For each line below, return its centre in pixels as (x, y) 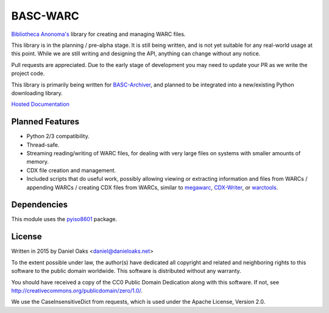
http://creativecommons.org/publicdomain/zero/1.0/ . (77, 290)
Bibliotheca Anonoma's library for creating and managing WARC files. (98, 34)
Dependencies (40, 205)
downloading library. (37, 93)
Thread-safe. (43, 145)
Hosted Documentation (40, 104)
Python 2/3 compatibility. (58, 136)
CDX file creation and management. (71, 170)
